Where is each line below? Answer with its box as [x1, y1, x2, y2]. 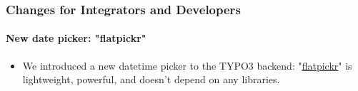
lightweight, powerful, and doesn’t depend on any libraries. [22, 72, 280, 87]
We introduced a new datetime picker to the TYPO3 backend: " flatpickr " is [22, 58, 352, 73]
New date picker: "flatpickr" [6, 31, 146, 45]
